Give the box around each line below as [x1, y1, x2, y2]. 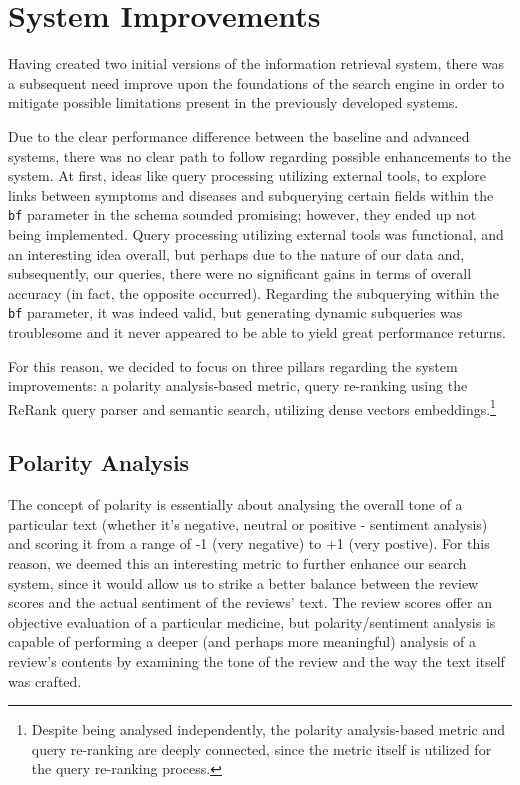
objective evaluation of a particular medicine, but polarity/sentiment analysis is [8, 611, 496, 632]
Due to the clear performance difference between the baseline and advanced [8, 125, 470, 146]
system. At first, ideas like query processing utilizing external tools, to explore [8, 165, 486, 186]
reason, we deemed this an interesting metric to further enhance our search [8, 552, 467, 573]
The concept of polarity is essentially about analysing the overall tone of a [8, 494, 463, 515]
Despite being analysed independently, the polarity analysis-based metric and [31, 719, 505, 740]
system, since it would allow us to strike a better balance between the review [8, 572, 479, 593]
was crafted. [8, 670, 82, 691]
